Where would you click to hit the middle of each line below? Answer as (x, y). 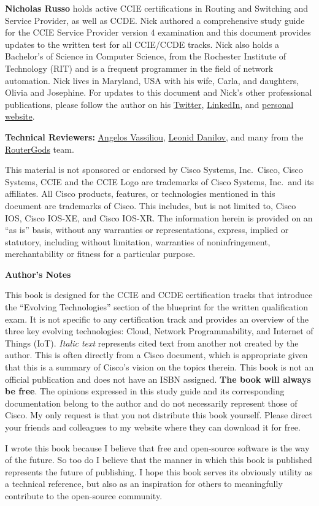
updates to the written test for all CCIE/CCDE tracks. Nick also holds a (142, 44)
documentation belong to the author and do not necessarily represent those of (151, 403)
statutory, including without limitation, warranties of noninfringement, (138, 241)
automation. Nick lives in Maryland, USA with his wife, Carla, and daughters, (152, 80)
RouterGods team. (40, 149)
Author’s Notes (38, 274)
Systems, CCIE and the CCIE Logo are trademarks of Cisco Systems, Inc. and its (159, 181)
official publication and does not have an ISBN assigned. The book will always (158, 379)
